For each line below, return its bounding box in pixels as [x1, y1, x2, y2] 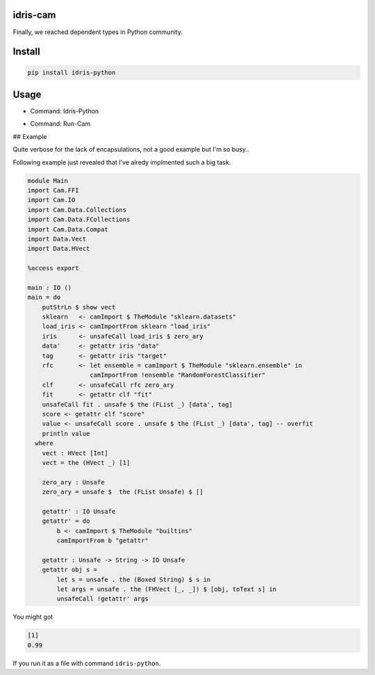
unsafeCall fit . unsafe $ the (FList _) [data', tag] [42, 400, 233, 408]
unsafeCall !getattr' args [56, 595, 149, 603]
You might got [12, 612, 53, 621]
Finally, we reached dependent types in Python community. [12, 28, 183, 36]
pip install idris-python [27, 68, 116, 76]
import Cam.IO [27, 196, 76, 204]
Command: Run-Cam [30, 120, 91, 128]
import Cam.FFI [27, 186, 79, 194]
